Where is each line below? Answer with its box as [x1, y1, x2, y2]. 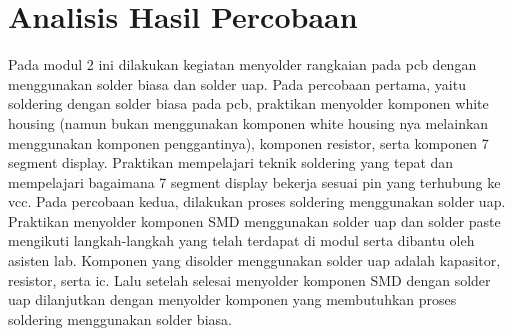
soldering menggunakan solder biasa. [8, 308, 232, 329]
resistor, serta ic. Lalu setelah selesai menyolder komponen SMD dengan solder [8, 269, 491, 290]
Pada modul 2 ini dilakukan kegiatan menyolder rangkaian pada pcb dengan [8, 54, 477, 75]
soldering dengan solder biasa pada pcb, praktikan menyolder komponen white [8, 93, 489, 114]
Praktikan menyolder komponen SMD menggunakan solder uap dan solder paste [8, 210, 501, 231]
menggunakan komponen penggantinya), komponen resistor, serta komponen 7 [8, 132, 489, 153]
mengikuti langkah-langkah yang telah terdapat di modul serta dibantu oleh [8, 230, 475, 251]
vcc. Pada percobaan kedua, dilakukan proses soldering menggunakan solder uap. [8, 191, 506, 212]
